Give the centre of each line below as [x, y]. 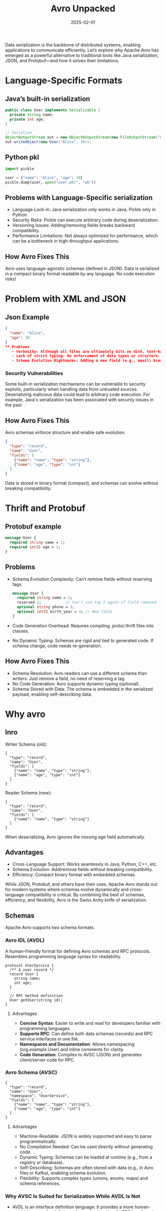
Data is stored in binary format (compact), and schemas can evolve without [82, 483]
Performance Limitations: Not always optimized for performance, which [85, 236]
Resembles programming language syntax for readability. [63, 956]
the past [14, 405]
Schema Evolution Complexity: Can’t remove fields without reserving [82, 579]
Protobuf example [33, 526]
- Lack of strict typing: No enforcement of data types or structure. [86, 356]
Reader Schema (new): [28, 793]
